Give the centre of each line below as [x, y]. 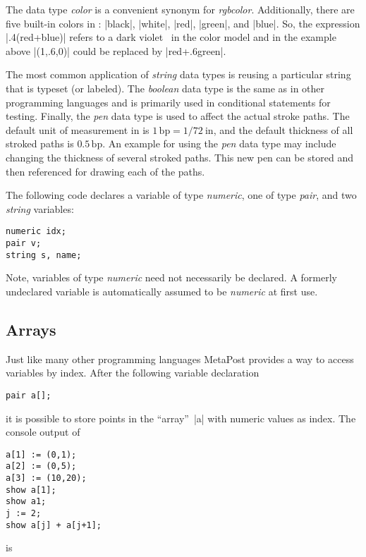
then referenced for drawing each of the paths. [105, 171]
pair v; [24, 243]
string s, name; [44, 255]
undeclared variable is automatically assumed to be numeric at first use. [162, 291]
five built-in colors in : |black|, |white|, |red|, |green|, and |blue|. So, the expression [183, 23]
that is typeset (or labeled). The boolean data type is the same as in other [165, 88]
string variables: [40, 208]
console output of [43, 432]
